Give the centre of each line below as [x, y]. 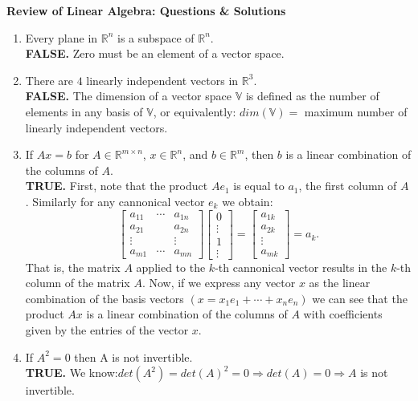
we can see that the [360, 298]
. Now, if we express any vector [219, 283]
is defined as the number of [312, 96]
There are [49, 80]
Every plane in [61, 37]
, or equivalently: [195, 111]
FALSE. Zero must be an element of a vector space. [155, 53]
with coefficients [343, 314]
